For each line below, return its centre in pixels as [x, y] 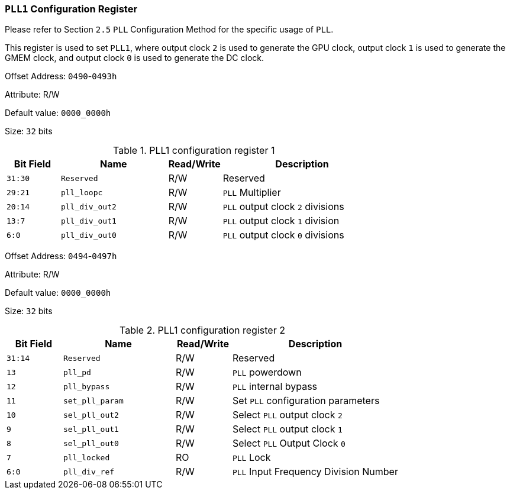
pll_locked [86, 457]
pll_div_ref [89, 472]
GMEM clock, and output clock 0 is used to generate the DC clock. [134, 58]
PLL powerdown [267, 372]
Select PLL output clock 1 [287, 429]
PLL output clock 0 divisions [283, 235]
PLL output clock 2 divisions [283, 207]
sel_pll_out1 [91, 429]
